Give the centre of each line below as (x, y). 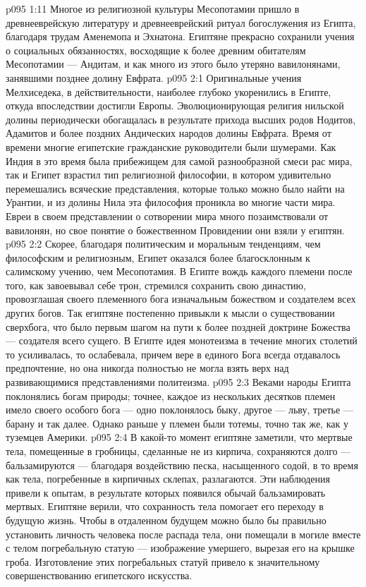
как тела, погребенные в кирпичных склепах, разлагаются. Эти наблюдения (168, 479)
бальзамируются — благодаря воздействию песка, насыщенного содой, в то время (182, 465)
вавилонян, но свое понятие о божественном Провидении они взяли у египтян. (175, 230)
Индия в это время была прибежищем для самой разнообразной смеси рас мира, (179, 161)
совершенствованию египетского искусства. (99, 575)
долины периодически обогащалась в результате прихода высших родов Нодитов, (181, 119)
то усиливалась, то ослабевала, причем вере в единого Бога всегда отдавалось (173, 354)
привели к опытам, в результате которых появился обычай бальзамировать (166, 492)
